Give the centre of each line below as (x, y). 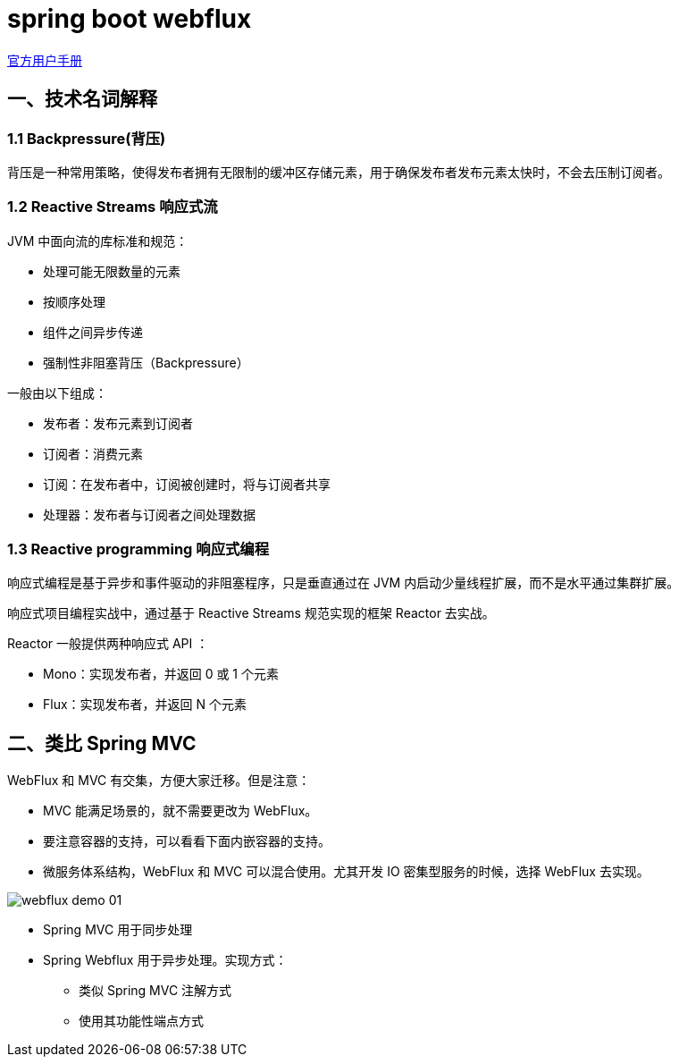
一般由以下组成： (57, 393)
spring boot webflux (130, 19)
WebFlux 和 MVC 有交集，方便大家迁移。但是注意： (159, 781)
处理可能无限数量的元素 (112, 271)
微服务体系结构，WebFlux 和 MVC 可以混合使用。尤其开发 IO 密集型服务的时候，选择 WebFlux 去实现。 (346, 872)
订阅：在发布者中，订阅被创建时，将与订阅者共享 (187, 484)
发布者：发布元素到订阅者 (118, 423)
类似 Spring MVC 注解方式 (155, 991)
